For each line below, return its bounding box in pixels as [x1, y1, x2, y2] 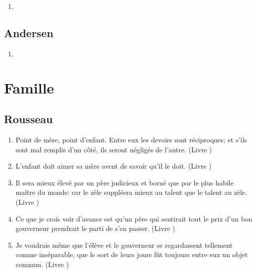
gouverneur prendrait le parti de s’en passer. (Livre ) [15, 223, 175, 233]
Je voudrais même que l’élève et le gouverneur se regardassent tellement [15, 239, 233, 250]
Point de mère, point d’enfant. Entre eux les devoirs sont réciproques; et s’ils [15, 134, 247, 144]
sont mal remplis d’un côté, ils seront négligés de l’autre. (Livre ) [15, 144, 212, 154]
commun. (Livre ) [15, 259, 69, 269]
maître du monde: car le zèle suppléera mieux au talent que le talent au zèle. [15, 187, 247, 197]
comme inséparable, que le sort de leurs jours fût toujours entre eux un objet [15, 249, 248, 260]
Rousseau [4, 111, 53, 127]
